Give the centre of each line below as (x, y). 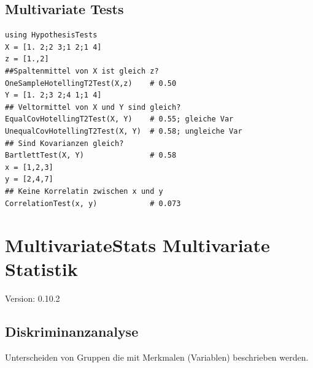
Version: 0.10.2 (33, 298)
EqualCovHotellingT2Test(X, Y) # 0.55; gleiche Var (119, 119)
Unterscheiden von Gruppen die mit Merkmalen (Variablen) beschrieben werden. (157, 357)
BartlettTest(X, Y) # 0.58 (91, 155)
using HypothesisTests (51, 35)
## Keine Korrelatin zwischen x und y (84, 191)
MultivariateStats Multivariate (137, 245)
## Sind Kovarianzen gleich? (64, 143)
